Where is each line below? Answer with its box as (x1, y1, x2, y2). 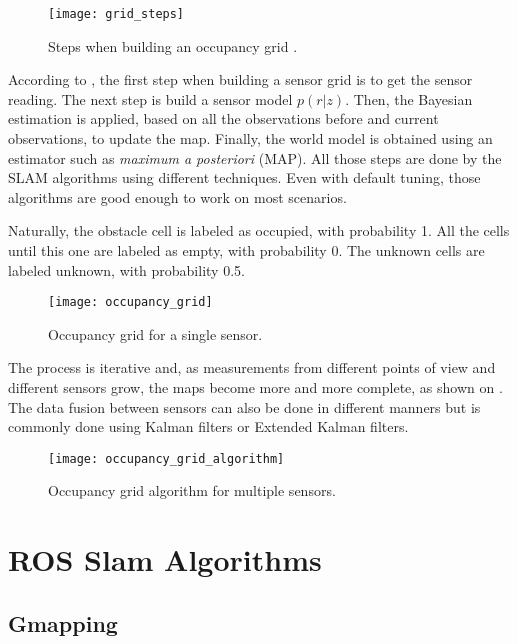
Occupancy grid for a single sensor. (48, 323, 263, 344)
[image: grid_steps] (48, 7, 185, 21)
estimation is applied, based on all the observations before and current (8, 108, 439, 129)
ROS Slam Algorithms (8, 539, 322, 580)
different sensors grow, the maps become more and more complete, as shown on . (8, 377, 503, 398)
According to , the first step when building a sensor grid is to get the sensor (8, 69, 473, 90)
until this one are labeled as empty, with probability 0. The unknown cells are (8, 240, 485, 260)
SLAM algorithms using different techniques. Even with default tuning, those (8, 167, 481, 188)
